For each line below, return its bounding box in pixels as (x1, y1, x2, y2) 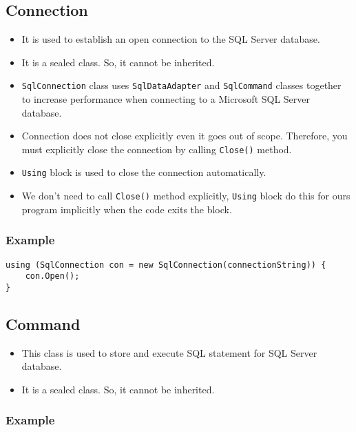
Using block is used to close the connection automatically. (21, 165, 266, 179)
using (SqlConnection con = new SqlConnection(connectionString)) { (6, 259, 326, 270)
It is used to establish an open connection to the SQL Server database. (21, 32, 320, 46)
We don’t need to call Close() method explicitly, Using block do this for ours (21, 188, 350, 203)
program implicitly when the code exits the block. (21, 202, 232, 216)
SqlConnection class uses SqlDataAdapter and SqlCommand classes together (21, 78, 342, 92)
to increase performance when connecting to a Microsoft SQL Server (21, 92, 311, 106)
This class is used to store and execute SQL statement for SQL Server (21, 345, 317, 360)
